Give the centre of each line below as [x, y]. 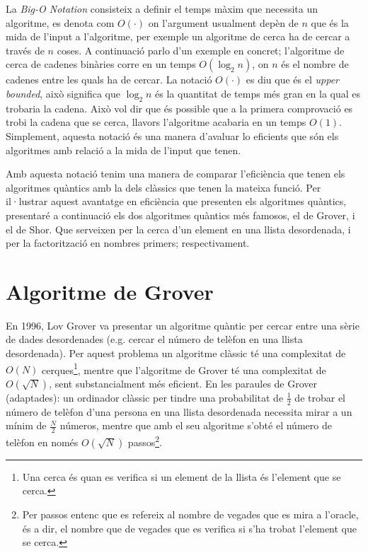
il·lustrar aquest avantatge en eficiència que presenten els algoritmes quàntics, [176, 201]
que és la [330, 22]
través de [25, 50]
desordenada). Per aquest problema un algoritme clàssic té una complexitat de [176, 353]
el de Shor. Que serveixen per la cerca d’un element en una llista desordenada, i [178, 229]
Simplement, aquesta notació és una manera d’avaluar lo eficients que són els [172, 135]
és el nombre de [315, 64]
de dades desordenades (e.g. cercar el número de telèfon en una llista [154, 339]
